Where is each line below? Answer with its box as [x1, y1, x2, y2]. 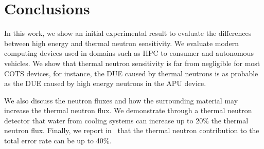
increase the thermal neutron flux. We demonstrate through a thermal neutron [4, 105, 252, 116]
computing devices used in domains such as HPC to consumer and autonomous [4, 48, 254, 58]
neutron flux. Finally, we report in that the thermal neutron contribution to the [4, 125, 259, 136]
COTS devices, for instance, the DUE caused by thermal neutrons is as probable [4, 68, 258, 78]
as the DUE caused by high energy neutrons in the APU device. [4, 78, 206, 89]
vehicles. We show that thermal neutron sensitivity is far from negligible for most [4, 57, 260, 68]
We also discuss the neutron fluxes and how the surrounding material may [4, 95, 238, 105]
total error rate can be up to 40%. [4, 135, 112, 146]
